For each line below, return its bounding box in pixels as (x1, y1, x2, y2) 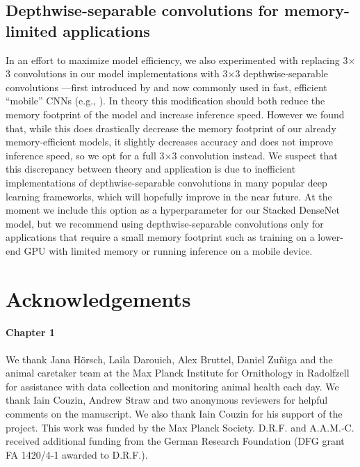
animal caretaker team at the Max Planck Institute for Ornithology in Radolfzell (6, 365, 350, 380)
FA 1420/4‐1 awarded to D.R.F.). (6, 447, 148, 461)
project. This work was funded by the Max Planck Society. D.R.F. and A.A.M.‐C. (6, 420, 354, 434)
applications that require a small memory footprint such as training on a (6, 230, 315, 244)
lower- (318, 230, 343, 244)
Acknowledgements (6, 284, 191, 312)
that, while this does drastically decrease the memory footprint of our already (6, 120, 336, 135)
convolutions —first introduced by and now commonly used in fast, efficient (6, 79, 327, 94)
